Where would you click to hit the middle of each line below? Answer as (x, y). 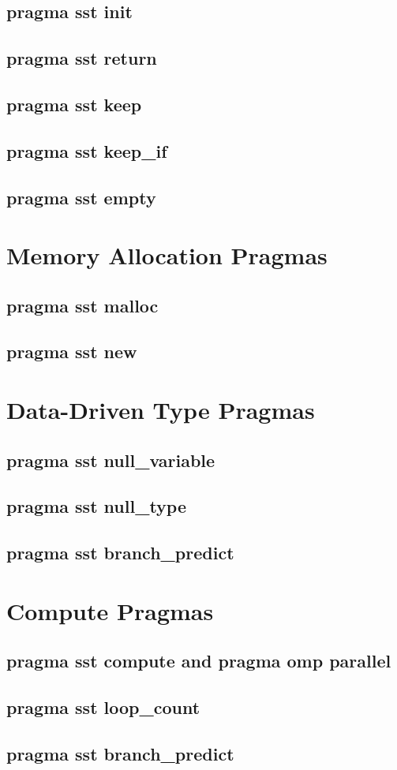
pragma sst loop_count (103, 707)
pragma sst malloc (82, 305)
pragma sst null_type (97, 506)
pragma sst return (82, 58)
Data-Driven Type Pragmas (161, 410)
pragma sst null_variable (111, 460)
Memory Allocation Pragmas (167, 255)
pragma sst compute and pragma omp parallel (199, 661)
